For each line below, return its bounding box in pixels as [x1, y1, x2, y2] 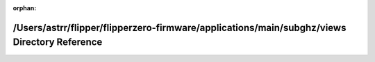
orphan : [12, 4, 37, 12]
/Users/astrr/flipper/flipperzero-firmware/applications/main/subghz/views [12, 21, 347, 34]
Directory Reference [12, 37, 103, 48]
